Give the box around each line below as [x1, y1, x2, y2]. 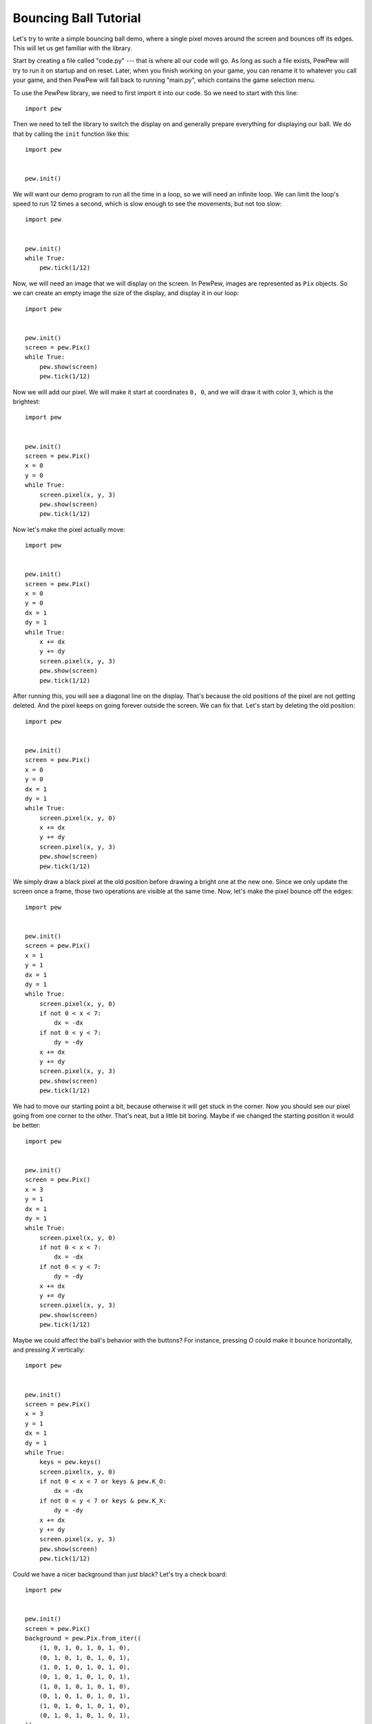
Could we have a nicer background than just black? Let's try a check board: [12, 1570, 227, 1578]
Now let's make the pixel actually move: [12, 525, 125, 534]
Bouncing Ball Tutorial [12, 10, 141, 26]
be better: [12, 1121, 41, 1130]
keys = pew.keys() [39, 1459, 102, 1466]
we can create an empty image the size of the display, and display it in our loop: [12, 289, 239, 297]
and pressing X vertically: [12, 1345, 85, 1354]
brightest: [12, 397, 41, 406]
